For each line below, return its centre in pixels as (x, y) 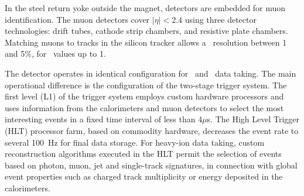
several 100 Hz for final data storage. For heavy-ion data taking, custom (135, 142)
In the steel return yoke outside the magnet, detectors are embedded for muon (145, 8)
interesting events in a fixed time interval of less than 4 (104, 119)
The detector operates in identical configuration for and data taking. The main (151, 73)
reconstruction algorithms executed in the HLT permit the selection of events (143, 154)
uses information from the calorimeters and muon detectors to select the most (144, 107)
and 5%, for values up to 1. (55, 54)
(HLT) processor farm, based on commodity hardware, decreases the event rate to (152, 130)
